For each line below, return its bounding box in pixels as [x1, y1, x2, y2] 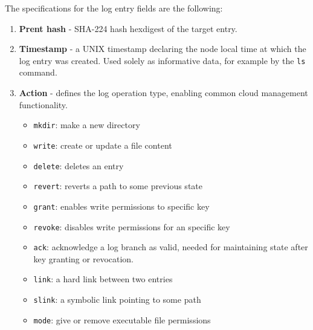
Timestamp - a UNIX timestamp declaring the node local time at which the [19, 42, 306, 55]
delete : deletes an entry [33, 159, 124, 172]
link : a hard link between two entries [33, 273, 173, 285]
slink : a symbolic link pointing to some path [33, 293, 201, 306]
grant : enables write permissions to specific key [33, 199, 210, 212]
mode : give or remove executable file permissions [33, 313, 211, 326]
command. [19, 66, 57, 79]
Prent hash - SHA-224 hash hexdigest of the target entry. [19, 22, 237, 34]
